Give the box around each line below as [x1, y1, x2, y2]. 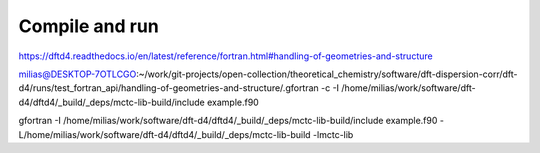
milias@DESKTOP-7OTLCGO [18, 68, 137, 80]
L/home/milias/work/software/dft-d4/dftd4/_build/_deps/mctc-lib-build [18, 128, 311, 140]
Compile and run [18, 15, 159, 37]
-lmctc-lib [312, 128, 354, 140]
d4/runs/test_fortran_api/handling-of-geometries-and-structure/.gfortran [18, 82, 319, 94]
